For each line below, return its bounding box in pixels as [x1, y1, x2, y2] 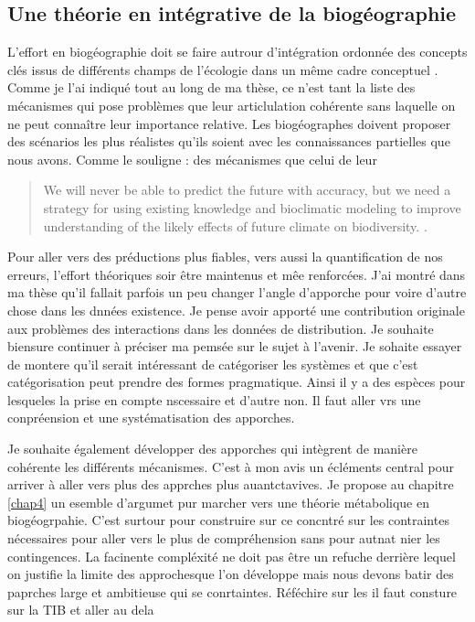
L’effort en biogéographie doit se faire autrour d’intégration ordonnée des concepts [7, 42, 468, 61]
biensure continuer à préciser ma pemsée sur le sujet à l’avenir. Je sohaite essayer [7, 337, 462, 356]
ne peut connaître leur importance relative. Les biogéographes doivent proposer [7, 113, 451, 133]
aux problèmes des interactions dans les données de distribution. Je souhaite [7, 318, 434, 338]
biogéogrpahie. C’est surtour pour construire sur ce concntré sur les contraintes [7, 510, 449, 530]
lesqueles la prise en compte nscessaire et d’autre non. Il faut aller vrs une [7, 390, 421, 409]
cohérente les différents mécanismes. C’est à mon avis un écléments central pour [7, 456, 455, 476]
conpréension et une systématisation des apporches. [7, 408, 295, 427]
